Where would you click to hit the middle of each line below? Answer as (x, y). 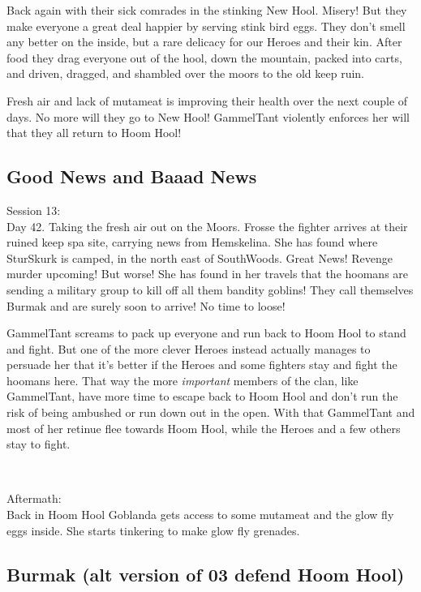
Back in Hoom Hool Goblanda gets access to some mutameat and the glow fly (200, 515)
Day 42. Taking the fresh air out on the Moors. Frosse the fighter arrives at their (207, 226)
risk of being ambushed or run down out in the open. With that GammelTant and (211, 412)
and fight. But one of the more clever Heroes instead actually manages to (189, 348)
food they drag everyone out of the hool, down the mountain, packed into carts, (204, 57)
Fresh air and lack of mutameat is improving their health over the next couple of (207, 100)
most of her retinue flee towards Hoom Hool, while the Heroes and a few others (204, 428)
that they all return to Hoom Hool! (94, 133)
